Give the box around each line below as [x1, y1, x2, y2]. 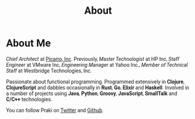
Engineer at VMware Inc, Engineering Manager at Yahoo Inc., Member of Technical [6, 62, 188, 68]
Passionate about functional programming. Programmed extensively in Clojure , [6, 78, 185, 85]
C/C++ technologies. [6, 96, 53, 103]
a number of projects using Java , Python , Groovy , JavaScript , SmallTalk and [6, 90, 177, 97]
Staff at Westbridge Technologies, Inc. [6, 67, 92, 74]
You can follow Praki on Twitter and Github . [6, 107, 104, 114]
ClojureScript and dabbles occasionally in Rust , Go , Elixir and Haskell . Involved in [6, 84, 190, 91]
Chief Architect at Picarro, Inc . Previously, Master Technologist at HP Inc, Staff [6, 56, 180, 62]
